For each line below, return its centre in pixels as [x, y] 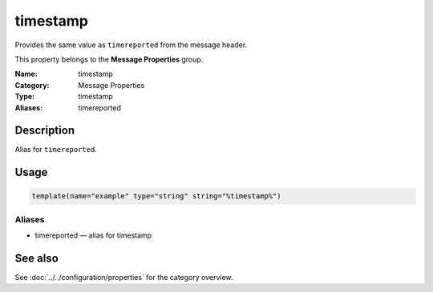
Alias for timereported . [56, 150]
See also [37, 258]
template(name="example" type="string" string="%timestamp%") [156, 196]
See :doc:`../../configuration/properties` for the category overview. [124, 278]
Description [45, 131]
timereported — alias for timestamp [93, 235]
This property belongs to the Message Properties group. [109, 59]
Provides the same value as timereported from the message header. [131, 45]
